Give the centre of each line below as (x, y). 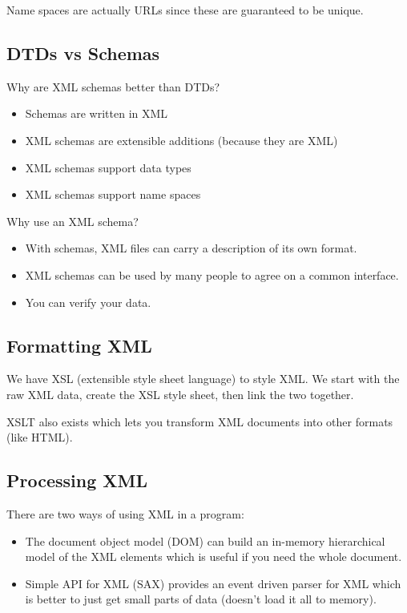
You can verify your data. (88, 302)
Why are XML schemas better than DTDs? (113, 86)
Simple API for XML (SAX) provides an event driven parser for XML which (213, 583)
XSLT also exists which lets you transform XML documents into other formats (200, 421)
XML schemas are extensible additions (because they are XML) (181, 140)
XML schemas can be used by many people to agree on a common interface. (212, 274)
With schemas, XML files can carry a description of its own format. (191, 248)
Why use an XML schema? (73, 221)
